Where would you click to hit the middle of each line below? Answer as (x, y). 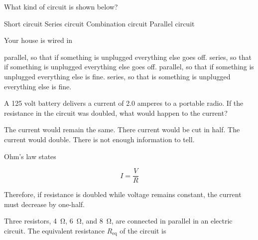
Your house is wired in (38, 40)
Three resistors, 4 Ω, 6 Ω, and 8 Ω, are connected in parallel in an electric (118, 221)
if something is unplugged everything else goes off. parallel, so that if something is (129, 67)
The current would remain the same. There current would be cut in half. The (122, 129)
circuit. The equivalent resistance (55, 230)
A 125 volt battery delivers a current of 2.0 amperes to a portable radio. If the (124, 103)
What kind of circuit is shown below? (61, 6)
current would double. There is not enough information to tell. (99, 139)
